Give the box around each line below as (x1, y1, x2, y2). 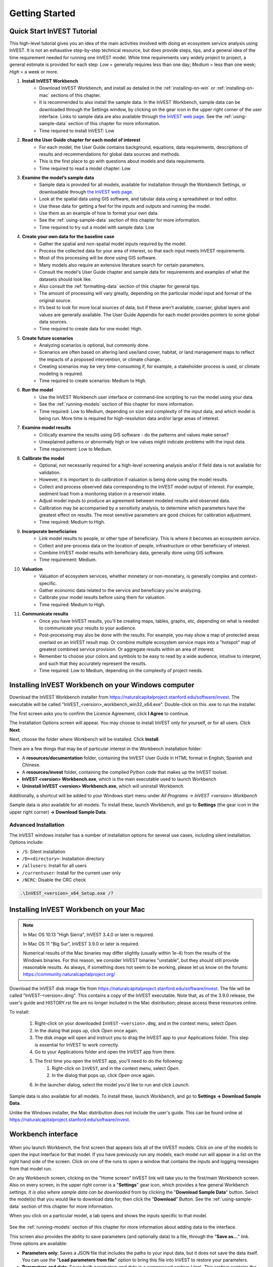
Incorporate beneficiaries (22, 528, 77, 534)
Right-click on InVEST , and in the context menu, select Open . (52, 1065, 180, 1071)
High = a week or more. (9, 68, 59, 74)
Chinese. (22, 762, 40, 768)
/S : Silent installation (22, 848, 66, 854)
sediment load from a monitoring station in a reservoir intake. (39, 491, 166, 497)
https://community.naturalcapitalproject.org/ (23, 971, 116, 978)
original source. (39, 297, 72, 304)
